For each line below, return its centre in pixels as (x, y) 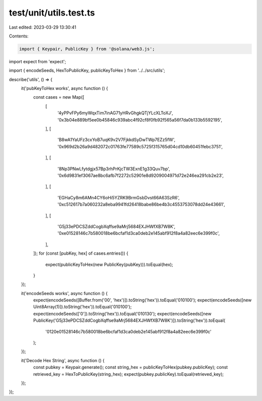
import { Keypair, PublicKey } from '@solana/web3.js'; (87, 49)
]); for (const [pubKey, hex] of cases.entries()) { (81, 253)
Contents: (19, 36)
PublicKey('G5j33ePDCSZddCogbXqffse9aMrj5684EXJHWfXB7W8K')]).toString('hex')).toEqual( (129, 320)
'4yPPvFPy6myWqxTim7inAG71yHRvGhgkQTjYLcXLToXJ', (115, 113)
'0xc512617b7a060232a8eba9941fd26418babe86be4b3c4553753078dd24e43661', (141, 205)
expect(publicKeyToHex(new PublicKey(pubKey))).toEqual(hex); (109, 264)
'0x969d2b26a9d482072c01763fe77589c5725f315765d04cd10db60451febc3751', (140, 146)
